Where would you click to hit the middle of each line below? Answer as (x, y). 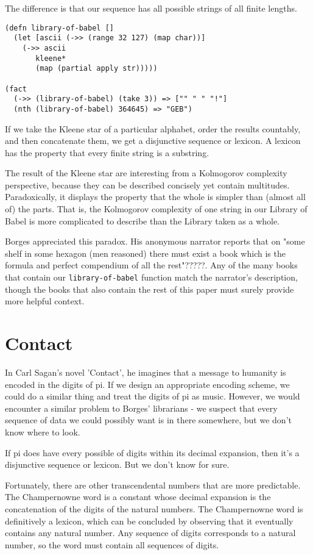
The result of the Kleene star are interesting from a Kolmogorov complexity (146, 173)
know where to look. (43, 431)
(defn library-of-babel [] (59, 28)
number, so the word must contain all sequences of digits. (112, 544)
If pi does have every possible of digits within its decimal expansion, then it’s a (152, 452)
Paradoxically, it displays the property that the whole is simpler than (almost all (155, 197)
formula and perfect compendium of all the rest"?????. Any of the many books (151, 265)
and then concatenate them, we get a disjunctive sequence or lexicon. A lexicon (153, 141)
